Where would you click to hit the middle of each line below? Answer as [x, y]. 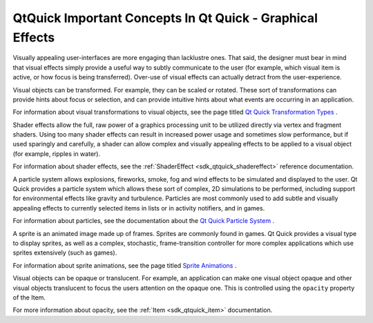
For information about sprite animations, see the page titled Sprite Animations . [125, 265]
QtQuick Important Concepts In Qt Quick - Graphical [165, 18]
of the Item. [29, 297]
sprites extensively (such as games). [65, 253]
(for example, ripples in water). [56, 154]
